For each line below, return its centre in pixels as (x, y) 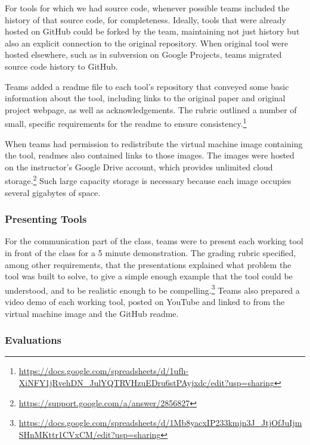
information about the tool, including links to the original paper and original (145, 98)
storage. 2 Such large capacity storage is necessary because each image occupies (148, 180)
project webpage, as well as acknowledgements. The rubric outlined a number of (151, 109)
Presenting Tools (46, 219)
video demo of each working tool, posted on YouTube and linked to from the (145, 302)
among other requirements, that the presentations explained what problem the (148, 264)
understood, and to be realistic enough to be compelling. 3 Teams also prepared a (152, 289)
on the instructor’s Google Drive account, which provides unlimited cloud (139, 167)
